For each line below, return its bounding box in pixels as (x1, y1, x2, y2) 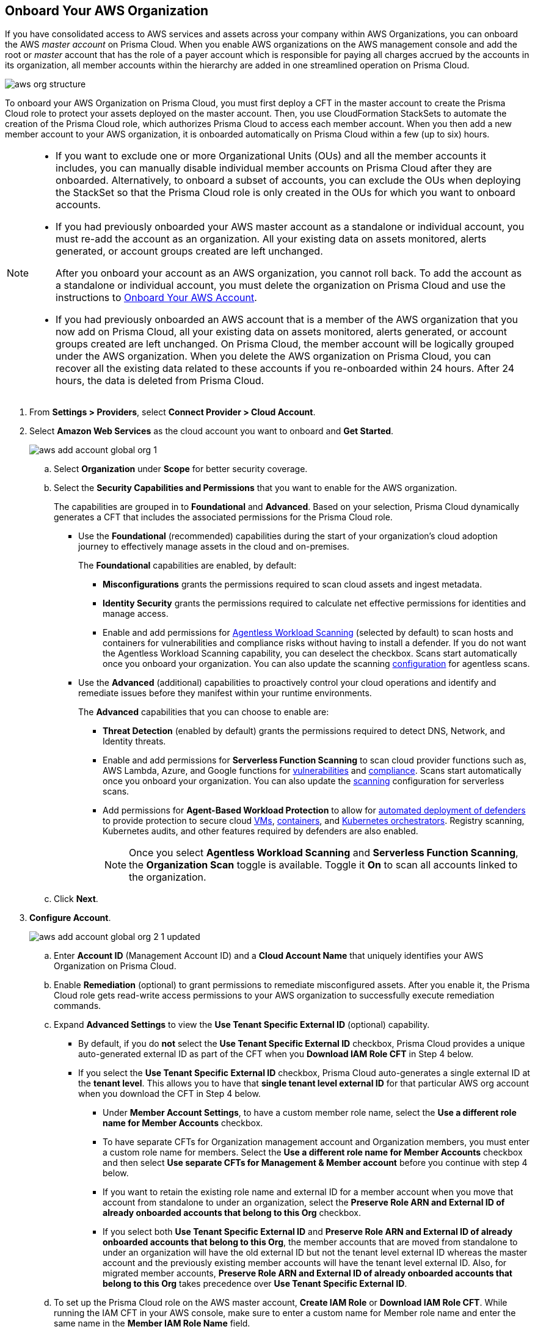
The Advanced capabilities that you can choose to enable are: (78, 707, 329, 718)
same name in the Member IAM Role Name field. (54, 1318, 250, 1329)
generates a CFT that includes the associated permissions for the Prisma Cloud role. (54, 512, 393, 523)
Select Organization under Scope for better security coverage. (54, 464, 308, 475)
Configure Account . (29, 912, 111, 923)
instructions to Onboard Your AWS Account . (56, 291, 257, 304)
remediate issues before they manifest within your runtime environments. (78, 688, 372, 699)
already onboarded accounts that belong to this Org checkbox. (103, 1207, 362, 1218)
